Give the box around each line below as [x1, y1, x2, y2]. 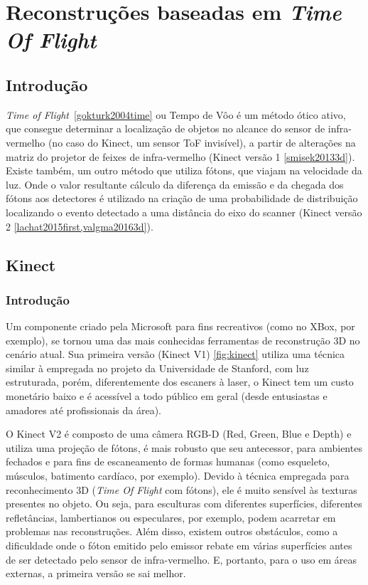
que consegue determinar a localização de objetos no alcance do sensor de [6, 121, 325, 136]
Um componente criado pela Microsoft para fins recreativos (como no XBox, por [6, 319, 355, 334]
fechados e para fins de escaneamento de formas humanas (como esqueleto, [6, 454, 330, 469]
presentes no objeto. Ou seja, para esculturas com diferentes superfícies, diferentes [6, 496, 362, 511]
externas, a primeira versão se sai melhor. [6, 566, 186, 581]
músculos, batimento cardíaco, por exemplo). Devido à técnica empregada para [6, 468, 350, 483]
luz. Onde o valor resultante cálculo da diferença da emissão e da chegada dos [6, 176, 344, 191]
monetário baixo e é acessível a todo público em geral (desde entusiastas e [6, 389, 328, 404]
